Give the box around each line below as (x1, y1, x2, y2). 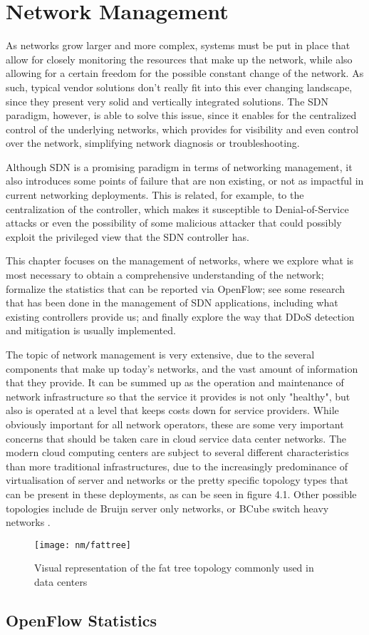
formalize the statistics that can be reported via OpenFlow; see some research (6, 281, 345, 296)
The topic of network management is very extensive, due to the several (6, 347, 315, 361)
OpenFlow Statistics (6, 609, 157, 631)
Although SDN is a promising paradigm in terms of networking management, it (6, 159, 353, 174)
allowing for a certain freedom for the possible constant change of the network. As (6, 66, 364, 81)
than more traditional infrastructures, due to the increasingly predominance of (6, 458, 348, 473)
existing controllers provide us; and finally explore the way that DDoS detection (6, 309, 355, 324)
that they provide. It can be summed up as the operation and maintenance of (6, 375, 344, 390)
